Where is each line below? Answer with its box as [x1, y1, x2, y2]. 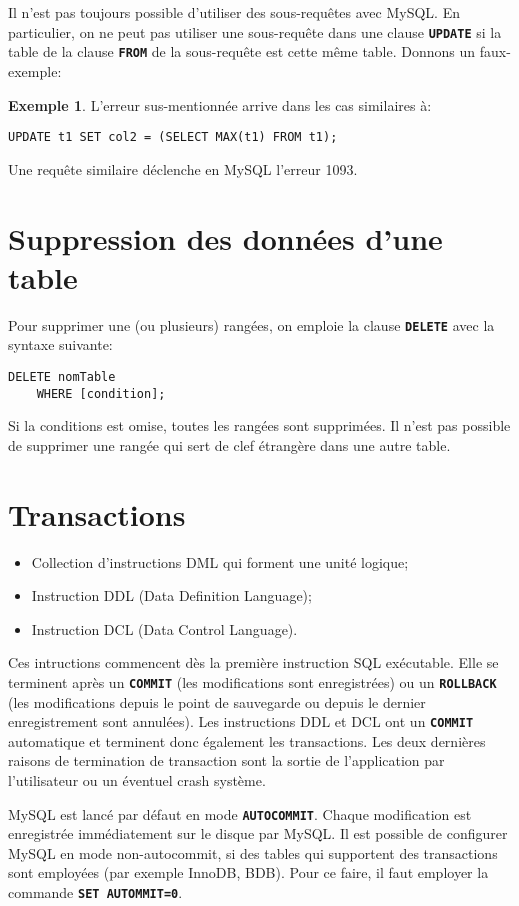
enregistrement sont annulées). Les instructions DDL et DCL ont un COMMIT [8, 711, 474, 732]
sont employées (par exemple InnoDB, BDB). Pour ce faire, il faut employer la [8, 862, 489, 883]
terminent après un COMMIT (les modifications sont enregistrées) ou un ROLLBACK [8, 671, 497, 692]
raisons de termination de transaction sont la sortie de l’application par [8, 750, 445, 771]
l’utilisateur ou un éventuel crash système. [8, 770, 266, 790]
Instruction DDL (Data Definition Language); [31, 585, 312, 606]
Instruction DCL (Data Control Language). [31, 618, 298, 639]
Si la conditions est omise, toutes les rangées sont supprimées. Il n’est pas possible [8, 415, 511, 436]
